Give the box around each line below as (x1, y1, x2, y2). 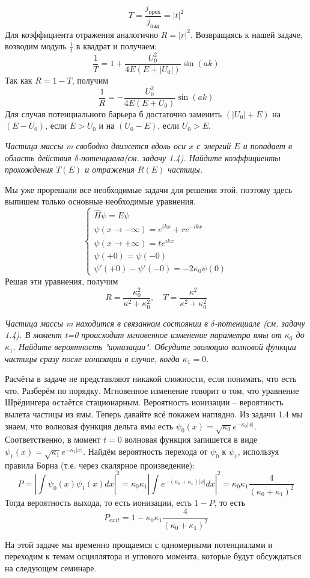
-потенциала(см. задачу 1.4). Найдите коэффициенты (78, 151, 281, 164)
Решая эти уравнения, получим (5, 274, 118, 287)
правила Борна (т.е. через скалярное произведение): (5, 458, 195, 471)
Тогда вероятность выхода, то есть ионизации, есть (5, 496, 192, 508)
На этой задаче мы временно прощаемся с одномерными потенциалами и (5, 538, 273, 550)
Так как (5, 73, 32, 86)
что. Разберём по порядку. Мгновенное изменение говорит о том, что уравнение (5, 384, 299, 396)
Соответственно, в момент (5, 433, 101, 446)
